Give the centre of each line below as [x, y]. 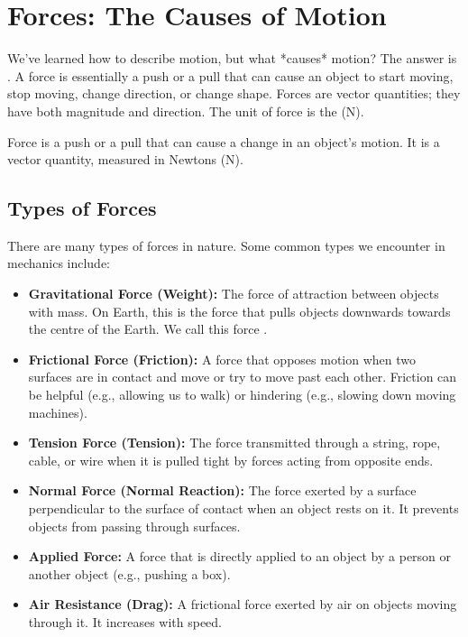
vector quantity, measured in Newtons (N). [125, 159]
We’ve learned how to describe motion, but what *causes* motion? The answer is [232, 58]
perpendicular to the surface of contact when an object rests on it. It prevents [243, 508]
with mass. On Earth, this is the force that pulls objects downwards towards [239, 311]
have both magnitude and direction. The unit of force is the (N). [186, 111]
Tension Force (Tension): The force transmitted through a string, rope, [234, 443]
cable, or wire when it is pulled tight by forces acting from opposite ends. [231, 460]
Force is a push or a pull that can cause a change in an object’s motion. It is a [224, 141]
